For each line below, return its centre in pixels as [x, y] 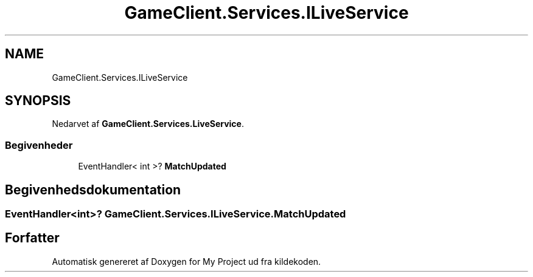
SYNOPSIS [38, 101]
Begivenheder [39, 145]
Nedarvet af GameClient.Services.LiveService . [148, 124]
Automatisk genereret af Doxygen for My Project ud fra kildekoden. [186, 261]
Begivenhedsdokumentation [93, 190]
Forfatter [32, 238]
